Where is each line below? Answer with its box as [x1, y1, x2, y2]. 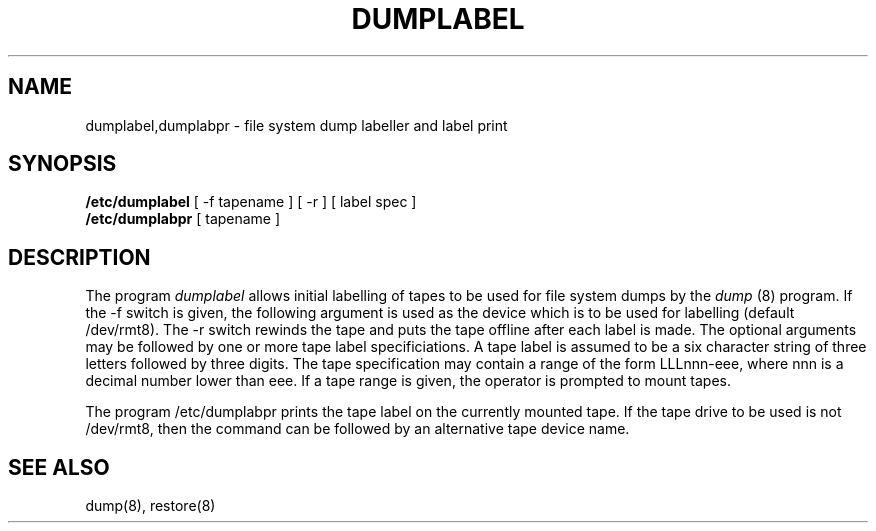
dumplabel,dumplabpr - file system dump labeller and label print [85, 116, 508, 134]
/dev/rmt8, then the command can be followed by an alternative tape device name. [85, 420, 630, 438]
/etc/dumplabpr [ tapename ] [85, 210, 281, 228]
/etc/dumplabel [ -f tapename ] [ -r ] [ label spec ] [85, 193, 417, 211]
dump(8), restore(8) [85, 497, 216, 515]
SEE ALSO [8, 454, 110, 480]
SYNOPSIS [8, 151, 117, 177]
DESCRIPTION [8, 244, 151, 270]
